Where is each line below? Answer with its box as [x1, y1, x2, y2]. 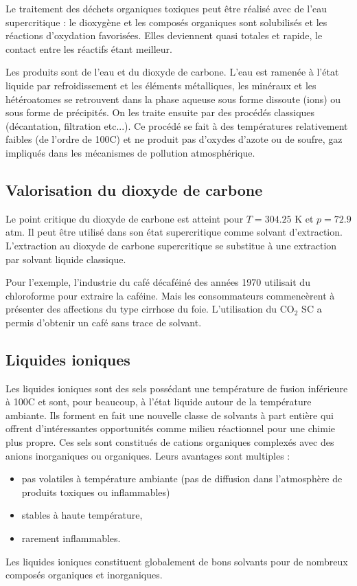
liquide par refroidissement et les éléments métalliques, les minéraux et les [5, 78, 316, 92]
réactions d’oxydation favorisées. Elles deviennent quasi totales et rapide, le [5, 28, 323, 43]
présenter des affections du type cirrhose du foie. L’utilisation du [5, 302, 277, 316]
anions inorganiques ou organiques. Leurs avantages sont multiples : [5, 448, 290, 462]
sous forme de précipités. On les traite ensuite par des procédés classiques [5, 105, 315, 120]
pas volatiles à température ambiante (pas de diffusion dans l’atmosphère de [21, 471, 343, 486]
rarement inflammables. [21, 531, 121, 545]
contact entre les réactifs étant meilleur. [5, 41, 172, 56]
